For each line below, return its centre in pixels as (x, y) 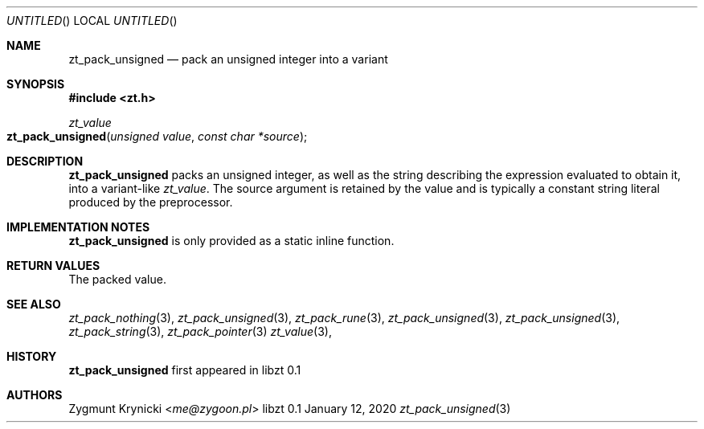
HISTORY (32, 356)
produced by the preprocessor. (151, 202)
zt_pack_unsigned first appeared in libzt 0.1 (185, 370)
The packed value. (117, 279)
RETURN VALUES (53, 266)
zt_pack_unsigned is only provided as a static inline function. (231, 241)
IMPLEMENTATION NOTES (78, 227)
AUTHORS (35, 395)
